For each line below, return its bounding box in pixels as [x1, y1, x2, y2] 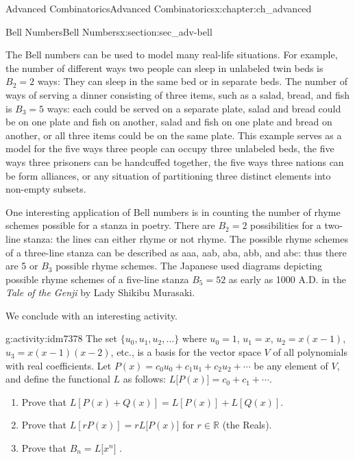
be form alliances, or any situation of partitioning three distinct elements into [5, 168, 331, 182]
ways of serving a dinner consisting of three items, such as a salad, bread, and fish [5, 87, 350, 101]
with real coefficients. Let [5, 358, 112, 372]
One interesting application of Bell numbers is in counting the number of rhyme [5, 204, 341, 219]
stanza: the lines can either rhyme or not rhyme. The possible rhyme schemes [23, 231, 348, 245]
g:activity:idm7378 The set [5, 331, 118, 346]
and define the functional [5, 372, 110, 386]
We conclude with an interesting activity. [5, 308, 177, 322]
